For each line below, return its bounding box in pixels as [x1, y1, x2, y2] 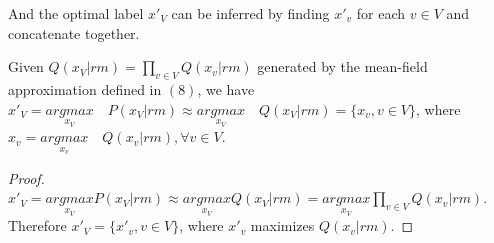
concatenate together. [8, 22, 140, 43]
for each [356, 3, 406, 23]
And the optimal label [8, 3, 144, 23]
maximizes [250, 215, 315, 236]
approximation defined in [8, 78, 162, 99]
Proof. [8, 167, 45, 188]
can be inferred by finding [171, 3, 330, 23]
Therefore [8, 215, 67, 236]
